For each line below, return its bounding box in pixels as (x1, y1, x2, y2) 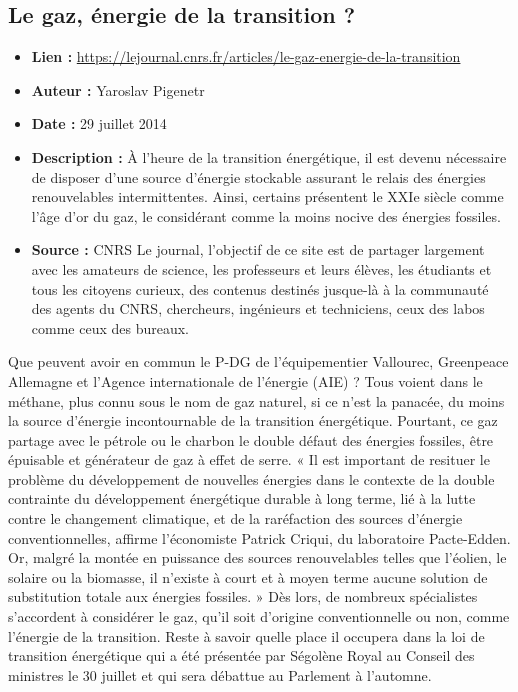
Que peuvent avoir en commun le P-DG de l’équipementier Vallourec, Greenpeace (8, 351, 509, 372)
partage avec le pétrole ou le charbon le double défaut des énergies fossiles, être (8, 429, 494, 450)
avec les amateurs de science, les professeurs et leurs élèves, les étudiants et (31, 258, 492, 279)
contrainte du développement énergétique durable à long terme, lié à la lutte (8, 488, 476, 509)
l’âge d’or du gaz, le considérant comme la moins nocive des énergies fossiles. (31, 205, 501, 226)
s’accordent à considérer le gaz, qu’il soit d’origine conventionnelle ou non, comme (8, 606, 510, 627)
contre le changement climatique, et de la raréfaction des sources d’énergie (8, 508, 463, 529)
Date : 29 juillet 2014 (31, 113, 167, 134)
